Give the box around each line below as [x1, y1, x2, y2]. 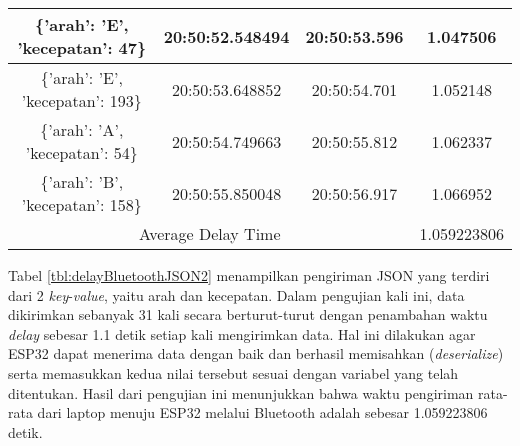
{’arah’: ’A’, [40, 118, 124, 141]
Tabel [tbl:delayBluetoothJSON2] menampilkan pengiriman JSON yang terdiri [8, 265, 490, 285]
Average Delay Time [138, 222, 281, 245]
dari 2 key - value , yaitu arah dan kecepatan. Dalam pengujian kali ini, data [8, 284, 465, 305]
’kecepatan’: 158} [21, 193, 142, 216]
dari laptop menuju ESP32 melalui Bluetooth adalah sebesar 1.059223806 [37, 402, 488, 423]
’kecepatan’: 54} [25, 141, 138, 164]
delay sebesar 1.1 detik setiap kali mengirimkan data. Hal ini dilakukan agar [8, 323, 476, 344]
